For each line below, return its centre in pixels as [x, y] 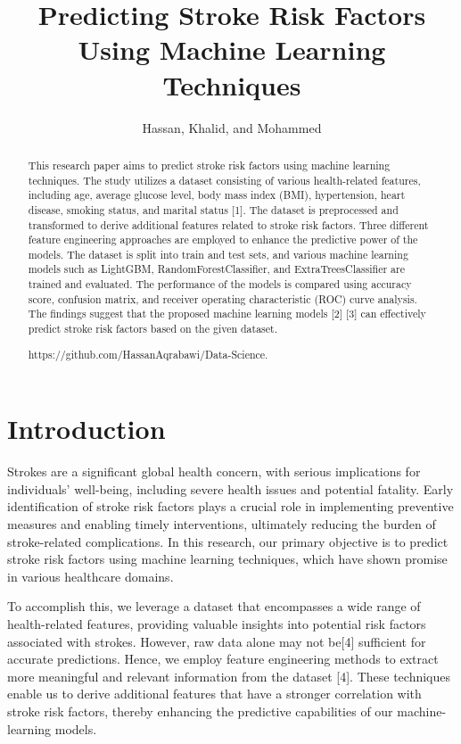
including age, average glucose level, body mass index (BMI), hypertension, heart [217, 195]
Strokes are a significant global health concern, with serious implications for [214, 471]
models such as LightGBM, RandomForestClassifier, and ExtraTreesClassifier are [216, 269]
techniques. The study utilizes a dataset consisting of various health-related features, [224, 180]
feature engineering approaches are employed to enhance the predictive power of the [223, 240]
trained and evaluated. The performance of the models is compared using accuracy [220, 284]
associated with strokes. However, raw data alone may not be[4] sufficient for [217, 641]
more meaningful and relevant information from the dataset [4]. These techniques [229, 676]
